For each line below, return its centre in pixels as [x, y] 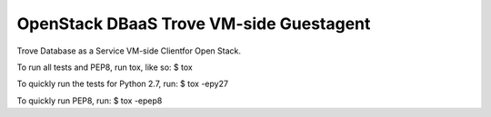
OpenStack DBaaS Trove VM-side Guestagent [194, 24]
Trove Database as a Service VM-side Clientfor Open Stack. [129, 51]
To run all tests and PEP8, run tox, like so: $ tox [105, 67]
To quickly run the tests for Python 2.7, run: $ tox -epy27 [123, 84]
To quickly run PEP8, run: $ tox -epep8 [90, 101]
